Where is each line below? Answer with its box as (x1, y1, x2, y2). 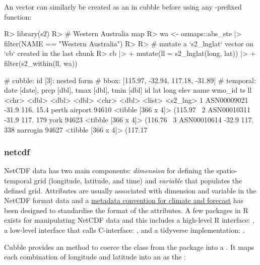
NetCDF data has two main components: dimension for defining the (4, 165, 214, 176)
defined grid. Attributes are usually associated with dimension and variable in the (4, 185, 256, 195)
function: (4, 11, 32, 22)
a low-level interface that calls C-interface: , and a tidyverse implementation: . (4, 224, 245, 235)
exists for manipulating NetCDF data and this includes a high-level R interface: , (4, 215, 254, 225)
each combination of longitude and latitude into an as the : (4, 251, 186, 262)
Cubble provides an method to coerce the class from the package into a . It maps (4, 241, 254, 252)
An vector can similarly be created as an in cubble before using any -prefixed (4, 2, 242, 12)
